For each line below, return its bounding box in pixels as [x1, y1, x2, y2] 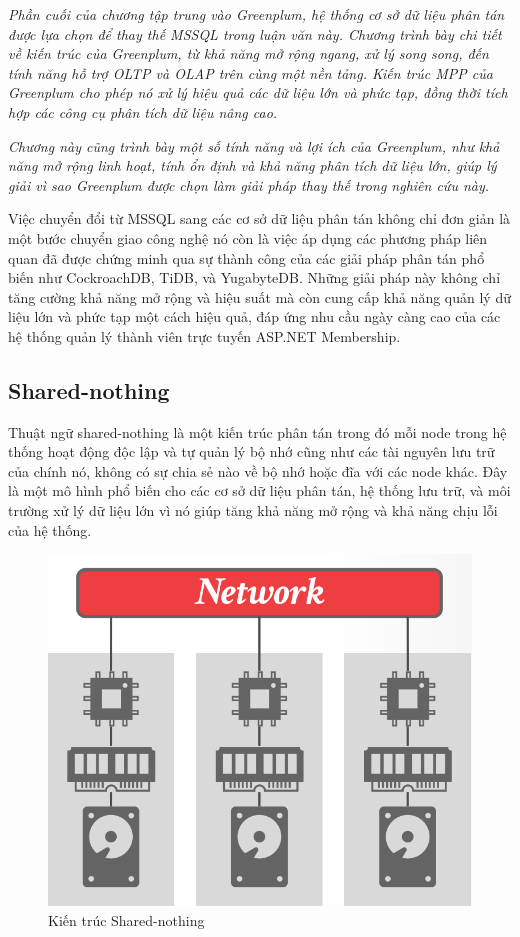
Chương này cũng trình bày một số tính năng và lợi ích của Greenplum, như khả [8, 135, 500, 156]
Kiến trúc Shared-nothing [48, 909, 205, 930]
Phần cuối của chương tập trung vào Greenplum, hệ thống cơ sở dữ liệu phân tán [8, 4, 505, 24]
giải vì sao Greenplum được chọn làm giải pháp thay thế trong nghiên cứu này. [8, 174, 490, 195]
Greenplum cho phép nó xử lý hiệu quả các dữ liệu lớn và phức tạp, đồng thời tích [8, 82, 508, 103]
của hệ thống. [8, 519, 92, 540]
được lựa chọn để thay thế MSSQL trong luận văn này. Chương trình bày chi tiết [8, 23, 502, 44]
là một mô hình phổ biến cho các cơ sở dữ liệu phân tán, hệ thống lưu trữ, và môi [8, 480, 511, 501]
